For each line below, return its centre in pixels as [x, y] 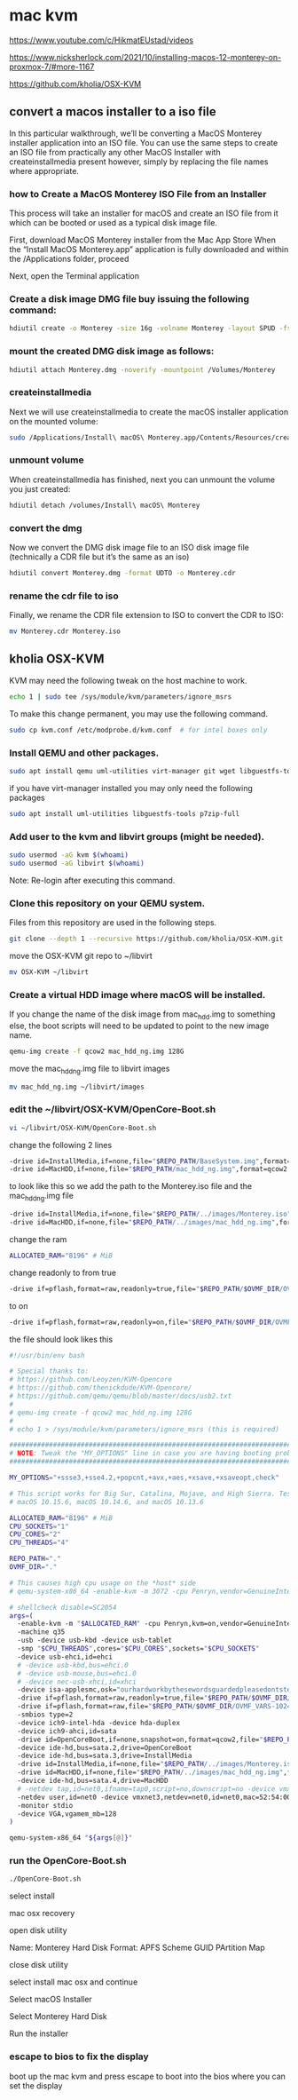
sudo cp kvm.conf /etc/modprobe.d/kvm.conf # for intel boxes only [138, 730]
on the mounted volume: [54, 421]
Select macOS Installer [51, 2000]
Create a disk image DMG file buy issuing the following [129, 298]
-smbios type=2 [45, 1715]
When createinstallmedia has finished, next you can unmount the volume [142, 479]
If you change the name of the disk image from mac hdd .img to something [142, 1015]
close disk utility [39, 1965]
